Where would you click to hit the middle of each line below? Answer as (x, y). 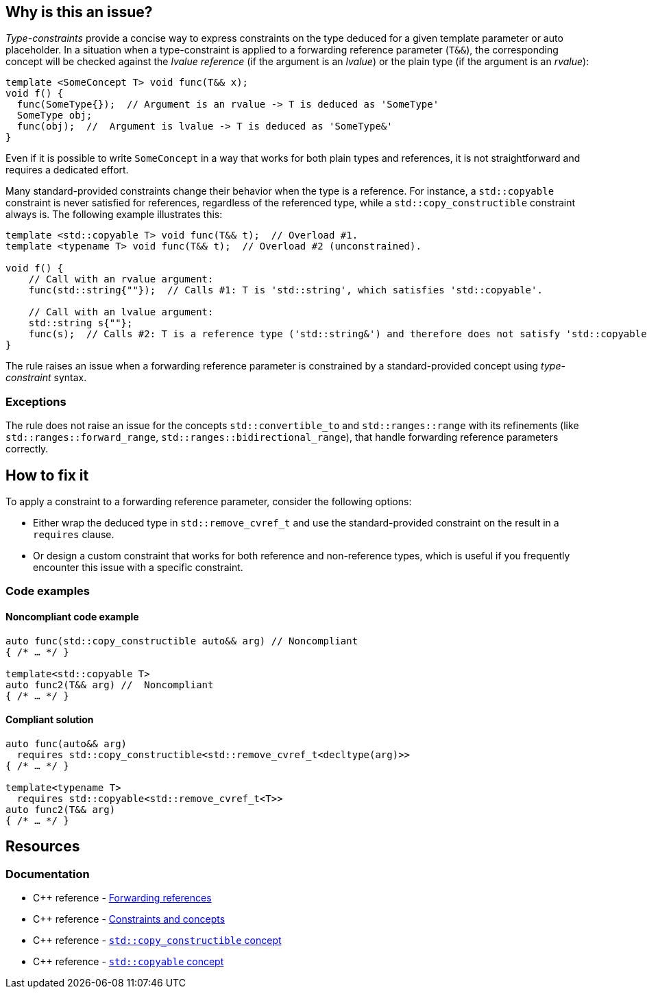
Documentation (48, 874)
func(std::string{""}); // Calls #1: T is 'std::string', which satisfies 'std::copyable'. (285, 290)
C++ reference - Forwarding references (122, 898)
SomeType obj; (54, 116)
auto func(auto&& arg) (66, 743)
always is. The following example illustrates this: (114, 215)
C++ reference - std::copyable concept (129, 962)
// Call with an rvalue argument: (121, 279)
